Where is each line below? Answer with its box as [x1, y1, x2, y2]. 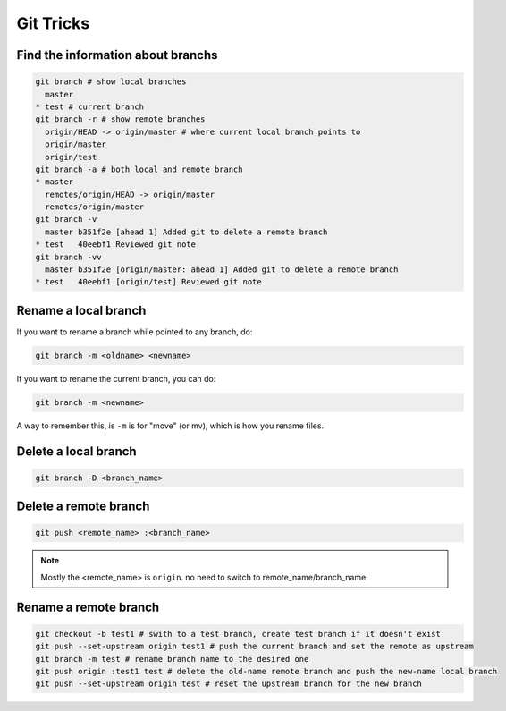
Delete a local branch [16, 444, 138, 459]
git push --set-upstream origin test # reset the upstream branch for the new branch [35, 679, 422, 689]
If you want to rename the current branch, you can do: [16, 373, 216, 384]
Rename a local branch [16, 302, 147, 317]
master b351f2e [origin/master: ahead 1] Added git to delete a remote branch [45, 265, 399, 275]
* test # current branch [35, 101, 145, 112]
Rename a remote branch [16, 599, 160, 614]
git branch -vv [35, 251, 102, 262]
